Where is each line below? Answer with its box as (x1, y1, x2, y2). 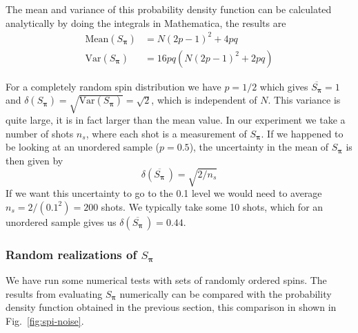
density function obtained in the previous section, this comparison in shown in (6, 300, 337, 314)
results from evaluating (6, 286, 103, 301)
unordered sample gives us (6, 214, 117, 229)
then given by (6, 153, 63, 167)
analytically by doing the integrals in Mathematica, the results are (6, 15, 286, 30)
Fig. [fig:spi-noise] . (6, 313, 84, 327)
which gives (259, 79, 308, 93)
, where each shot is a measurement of (86, 126, 247, 140)
